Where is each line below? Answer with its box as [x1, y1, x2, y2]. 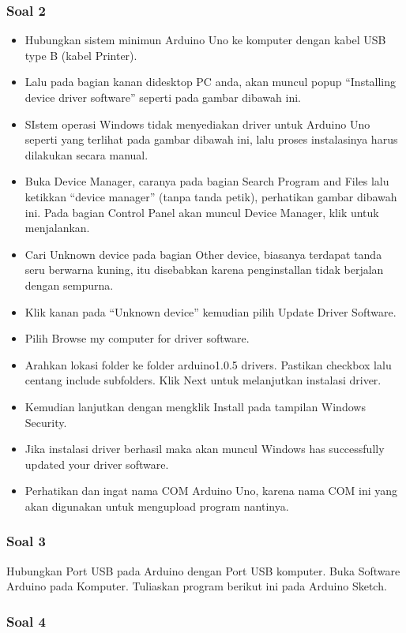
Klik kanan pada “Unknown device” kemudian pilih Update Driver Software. [24, 303, 397, 320]
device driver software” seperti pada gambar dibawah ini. [24, 89, 301, 105]
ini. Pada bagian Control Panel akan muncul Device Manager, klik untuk [24, 204, 379, 220]
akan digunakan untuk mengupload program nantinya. [24, 497, 289, 514]
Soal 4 [6, 611, 46, 631]
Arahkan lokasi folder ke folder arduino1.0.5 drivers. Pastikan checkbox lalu [24, 356, 392, 373]
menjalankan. [24, 219, 90, 236]
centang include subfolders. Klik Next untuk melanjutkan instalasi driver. [24, 372, 382, 388]
